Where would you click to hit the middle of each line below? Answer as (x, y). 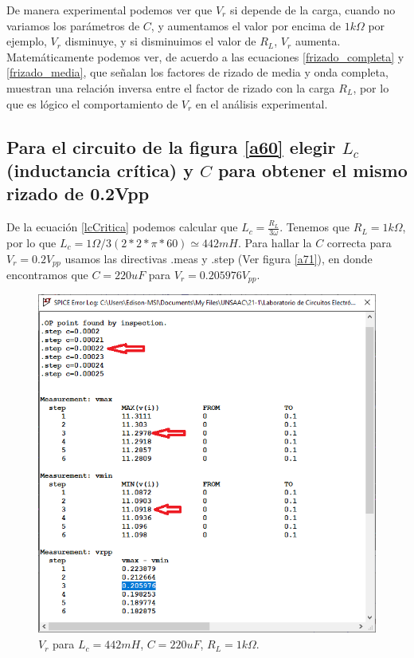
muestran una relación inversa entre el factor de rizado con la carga (171, 87)
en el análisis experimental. (262, 103)
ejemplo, (27, 41)
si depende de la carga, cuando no (312, 10)
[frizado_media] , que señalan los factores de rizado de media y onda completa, (197, 72)
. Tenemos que (315, 227)
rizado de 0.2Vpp (78, 193)
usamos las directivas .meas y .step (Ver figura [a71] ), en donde (219, 258)
